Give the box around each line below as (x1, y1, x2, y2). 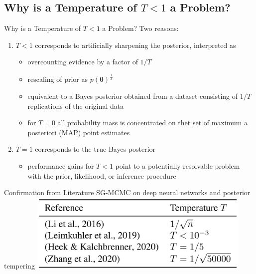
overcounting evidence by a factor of (27, 56, 138, 67)
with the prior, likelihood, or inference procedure (27, 170, 176, 181)
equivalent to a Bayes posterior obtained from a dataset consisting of (27, 90, 238, 101)
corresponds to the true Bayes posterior (35, 144, 156, 154)
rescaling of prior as (27, 74, 88, 84)
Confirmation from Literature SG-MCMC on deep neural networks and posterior (4, 187, 251, 198)
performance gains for (27, 160, 94, 171)
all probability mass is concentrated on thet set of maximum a (57, 117, 248, 128)
